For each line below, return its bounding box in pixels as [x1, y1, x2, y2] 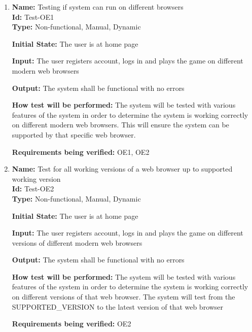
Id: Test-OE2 [12, 183, 54, 194]
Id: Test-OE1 [12, 11, 54, 22]
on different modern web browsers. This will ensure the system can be [12, 119, 229, 130]
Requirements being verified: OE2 [12, 318, 131, 329]
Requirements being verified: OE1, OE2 [12, 146, 150, 157]
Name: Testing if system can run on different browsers [12, 2, 184, 12]
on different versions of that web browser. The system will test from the [12, 291, 235, 302]
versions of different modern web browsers [12, 237, 142, 248]
